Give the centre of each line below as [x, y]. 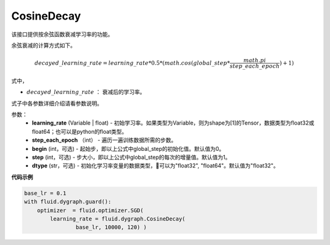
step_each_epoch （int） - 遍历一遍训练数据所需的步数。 [105, 140]
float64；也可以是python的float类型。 [80, 131]
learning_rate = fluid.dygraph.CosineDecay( [118, 219]
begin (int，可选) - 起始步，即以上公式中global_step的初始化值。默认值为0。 [128, 148]
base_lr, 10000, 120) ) [111, 227]
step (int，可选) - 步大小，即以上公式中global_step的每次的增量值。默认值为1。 [131, 157]
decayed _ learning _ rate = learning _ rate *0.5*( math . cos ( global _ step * [132, 63]
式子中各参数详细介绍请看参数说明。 [57, 103]
